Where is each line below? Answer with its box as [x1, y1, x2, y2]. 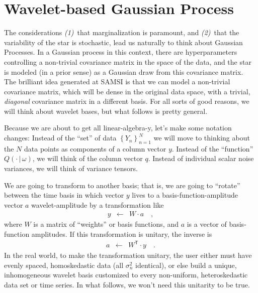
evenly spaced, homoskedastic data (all [4, 259, 124, 270]
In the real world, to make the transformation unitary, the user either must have [4, 250, 252, 260]
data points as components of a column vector [24, 143, 166, 154]
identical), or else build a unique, [135, 259, 237, 270]
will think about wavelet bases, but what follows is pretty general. [4, 105, 208, 116]
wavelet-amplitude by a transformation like [31, 199, 164, 210]
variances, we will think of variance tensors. [4, 163, 138, 174]
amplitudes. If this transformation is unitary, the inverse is [31, 229, 212, 239]
